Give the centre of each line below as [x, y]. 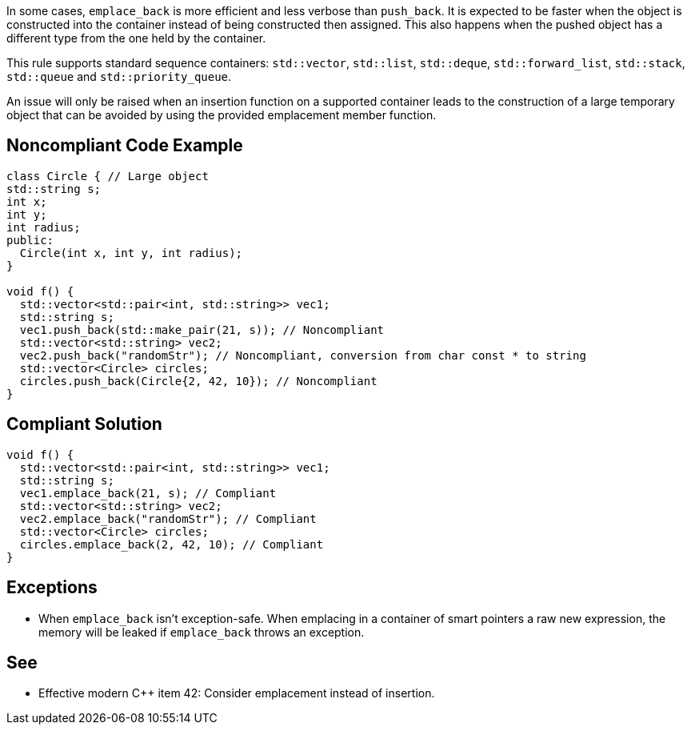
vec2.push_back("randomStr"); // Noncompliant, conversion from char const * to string [303, 355]
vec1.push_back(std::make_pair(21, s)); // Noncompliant [202, 329]
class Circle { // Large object [108, 176]
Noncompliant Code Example [125, 146]
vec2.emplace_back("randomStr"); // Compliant [168, 518]
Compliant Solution [84, 424]
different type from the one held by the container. [136, 38]
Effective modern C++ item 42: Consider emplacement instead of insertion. [237, 693]
